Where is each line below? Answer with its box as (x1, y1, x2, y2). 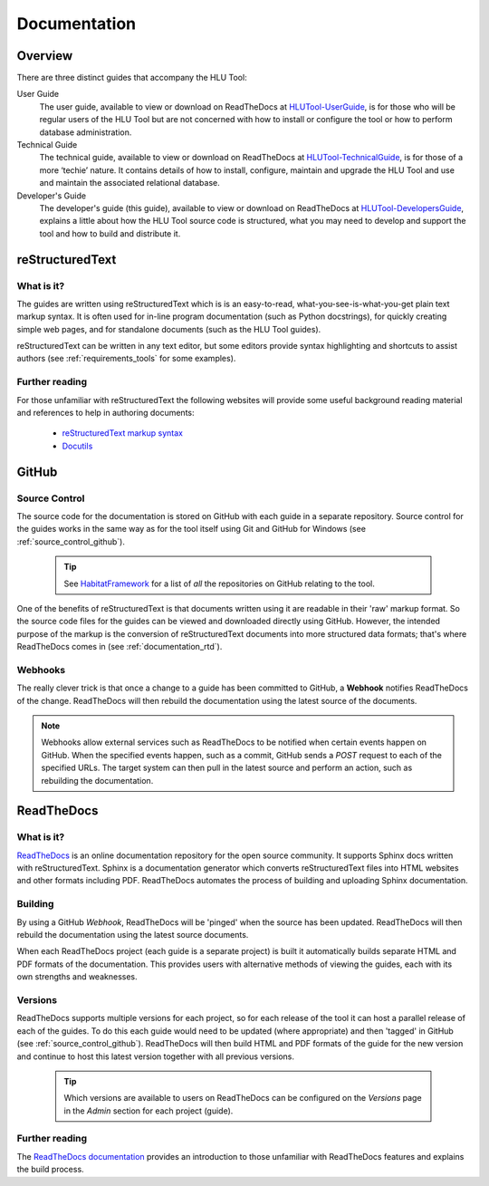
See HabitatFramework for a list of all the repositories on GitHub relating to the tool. (63, 578, 375, 589)
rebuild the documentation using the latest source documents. (16, 930, 249, 940)
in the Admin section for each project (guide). (63, 1105, 234, 1116)
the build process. (16, 1164, 85, 1175)
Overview (16, 48, 73, 63)
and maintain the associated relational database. (39, 178, 221, 188)
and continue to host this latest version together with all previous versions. (16, 1051, 294, 1062)
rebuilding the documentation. (41, 775, 154, 786)
